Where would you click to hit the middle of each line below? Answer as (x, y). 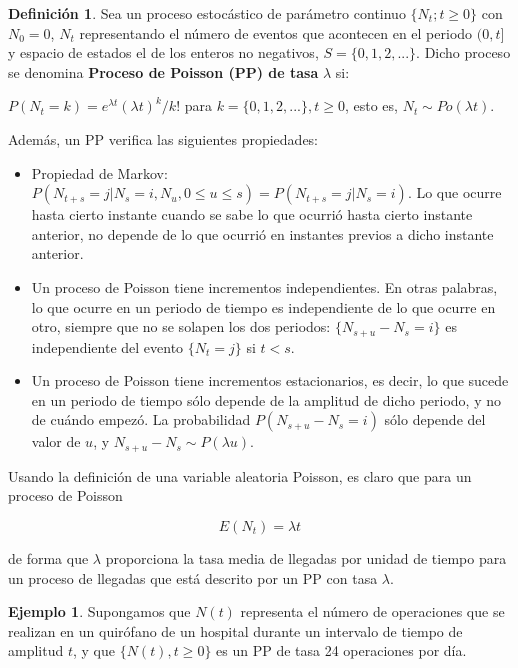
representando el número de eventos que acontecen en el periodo (276, 32)
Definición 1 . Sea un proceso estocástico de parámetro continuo (207, 13)
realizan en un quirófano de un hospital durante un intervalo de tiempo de (235, 630)
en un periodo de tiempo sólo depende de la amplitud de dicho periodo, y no (266, 399)
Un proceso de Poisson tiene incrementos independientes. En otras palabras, (264, 286)
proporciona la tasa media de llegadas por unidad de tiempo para (306, 558)
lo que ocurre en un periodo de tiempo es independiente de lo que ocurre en (263, 306)
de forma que (48, 558)
